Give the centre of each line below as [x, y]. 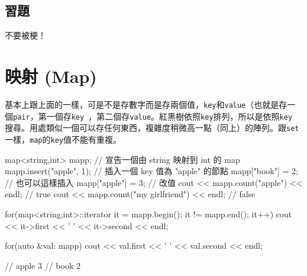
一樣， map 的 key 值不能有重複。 [63, 139]
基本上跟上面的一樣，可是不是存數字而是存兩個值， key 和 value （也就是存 [146, 104]
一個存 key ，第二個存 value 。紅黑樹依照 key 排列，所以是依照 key [169, 116]
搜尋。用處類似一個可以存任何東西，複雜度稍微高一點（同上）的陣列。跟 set [152, 128]
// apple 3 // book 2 [43, 265]
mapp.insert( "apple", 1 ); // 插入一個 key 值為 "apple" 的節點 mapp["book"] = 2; [151, 171]
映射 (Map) [51, 76]
